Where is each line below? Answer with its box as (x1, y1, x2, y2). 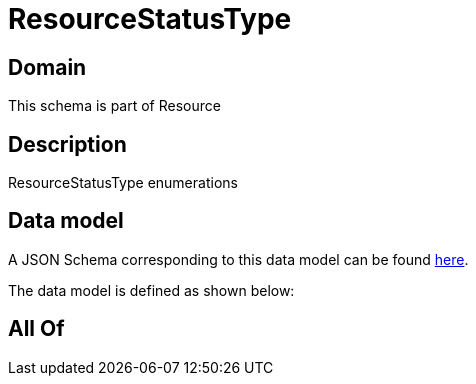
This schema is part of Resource (8, 97, 221, 115)
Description (8, 131, 127, 157)
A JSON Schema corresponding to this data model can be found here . (8, 250, 469, 268)
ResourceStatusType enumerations (8, 174, 238, 192)
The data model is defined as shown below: (8, 281, 295, 299)
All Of (8, 316, 65, 342)
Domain (8, 54, 87, 80)
